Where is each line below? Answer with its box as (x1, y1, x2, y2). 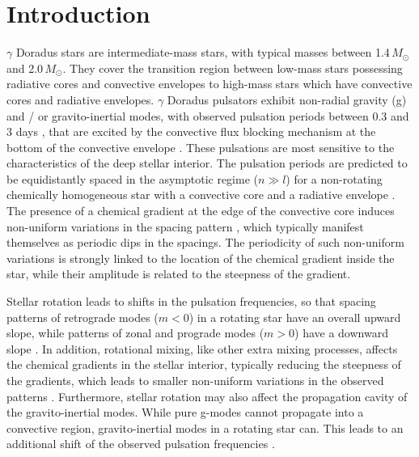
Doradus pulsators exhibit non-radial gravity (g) (167, 91, 407, 108)
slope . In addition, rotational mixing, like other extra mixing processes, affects (6, 340, 398, 357)
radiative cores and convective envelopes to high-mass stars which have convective (6, 75, 413, 92)
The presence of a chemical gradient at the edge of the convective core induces (6, 202, 395, 219)
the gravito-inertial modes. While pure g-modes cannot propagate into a (6, 404, 364, 421)
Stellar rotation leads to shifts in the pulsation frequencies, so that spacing (6, 293, 376, 310)
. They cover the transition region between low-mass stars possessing (62, 59, 403, 76)
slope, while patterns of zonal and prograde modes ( (6, 324, 265, 341)
